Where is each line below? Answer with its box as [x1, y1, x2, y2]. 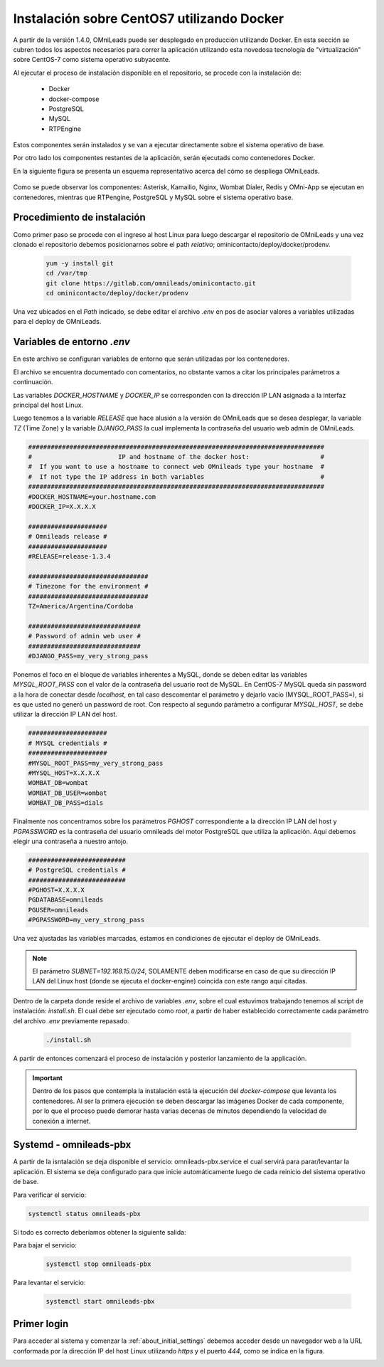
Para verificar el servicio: [13, 1191, 87, 1199]
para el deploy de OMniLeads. [13, 317, 102, 326]
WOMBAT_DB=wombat [28, 779, 89, 787]
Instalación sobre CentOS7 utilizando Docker [13, 11, 284, 26]
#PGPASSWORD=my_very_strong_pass [28, 916, 145, 924]
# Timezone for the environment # [28, 582, 149, 591]
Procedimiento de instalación [13, 211, 146, 223]
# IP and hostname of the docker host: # [28, 453, 325, 461]
